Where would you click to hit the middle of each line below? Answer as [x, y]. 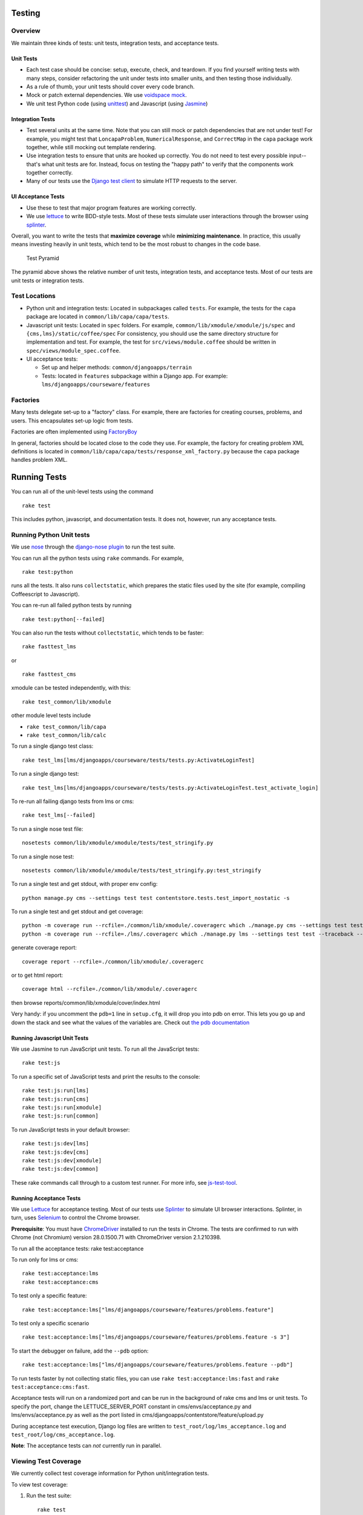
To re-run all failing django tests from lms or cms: [73, 801]
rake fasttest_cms [49, 674]
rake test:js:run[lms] [56, 1090]
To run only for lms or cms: [45, 1260]
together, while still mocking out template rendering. [91, 147]
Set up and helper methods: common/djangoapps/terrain [117, 367]
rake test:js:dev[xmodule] [62, 1160]
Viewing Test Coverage [46, 1462]
